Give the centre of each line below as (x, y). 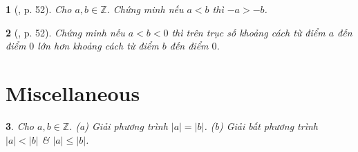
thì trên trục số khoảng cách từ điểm (248, 32)
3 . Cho (20, 126)
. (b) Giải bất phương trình (261, 126)
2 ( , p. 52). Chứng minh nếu (65, 32)
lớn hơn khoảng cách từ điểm (98, 46)
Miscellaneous (73, 93)
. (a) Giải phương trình (119, 126)
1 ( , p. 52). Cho (39, 9)
